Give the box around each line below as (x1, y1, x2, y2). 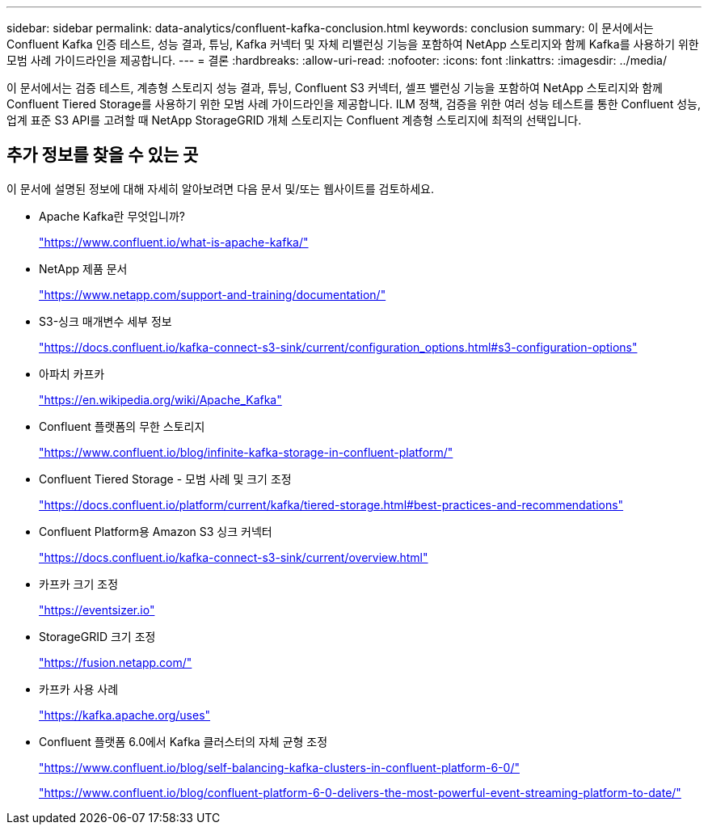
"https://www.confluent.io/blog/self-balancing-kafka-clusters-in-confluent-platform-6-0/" (39, 760, 520, 774)
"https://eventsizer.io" (39, 602, 155, 617)
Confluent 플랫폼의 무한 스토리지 (39, 419, 205, 433)
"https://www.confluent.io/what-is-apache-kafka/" (39, 234, 309, 249)
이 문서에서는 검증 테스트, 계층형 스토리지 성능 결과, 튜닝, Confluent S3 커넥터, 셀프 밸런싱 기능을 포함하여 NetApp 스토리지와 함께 (6, 81, 663, 95)
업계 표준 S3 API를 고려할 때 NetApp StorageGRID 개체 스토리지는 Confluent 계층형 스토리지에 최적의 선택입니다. (6, 113, 582, 127)
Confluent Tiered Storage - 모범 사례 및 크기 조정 (39, 471, 292, 486)
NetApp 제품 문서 (39, 261, 128, 276)
